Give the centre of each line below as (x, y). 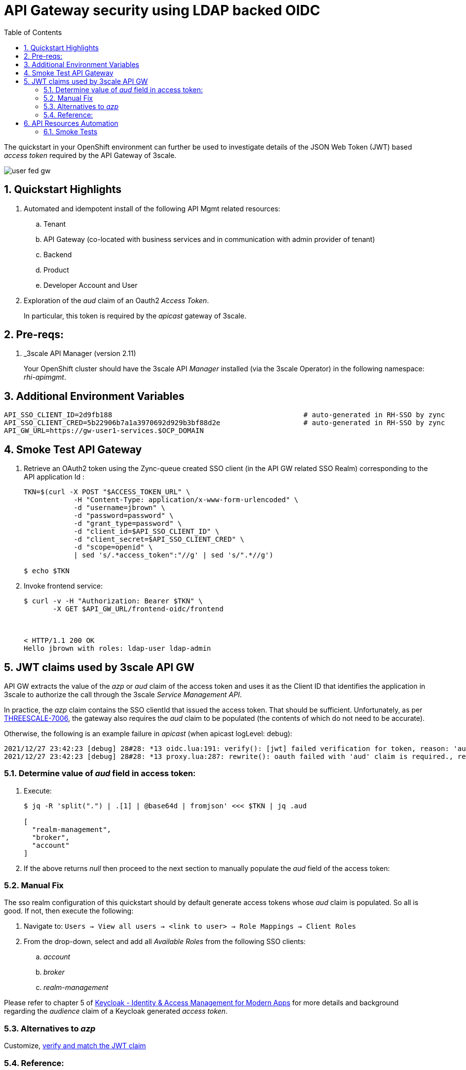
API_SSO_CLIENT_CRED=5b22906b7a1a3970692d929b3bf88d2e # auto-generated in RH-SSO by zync (225, 423)
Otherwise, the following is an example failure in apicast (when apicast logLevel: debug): (148, 733)
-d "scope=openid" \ (113, 547)
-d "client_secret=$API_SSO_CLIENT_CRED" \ (159, 539)
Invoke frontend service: (63, 586)
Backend (58, 254)
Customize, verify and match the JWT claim (75, 1046)
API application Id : (54, 477)
